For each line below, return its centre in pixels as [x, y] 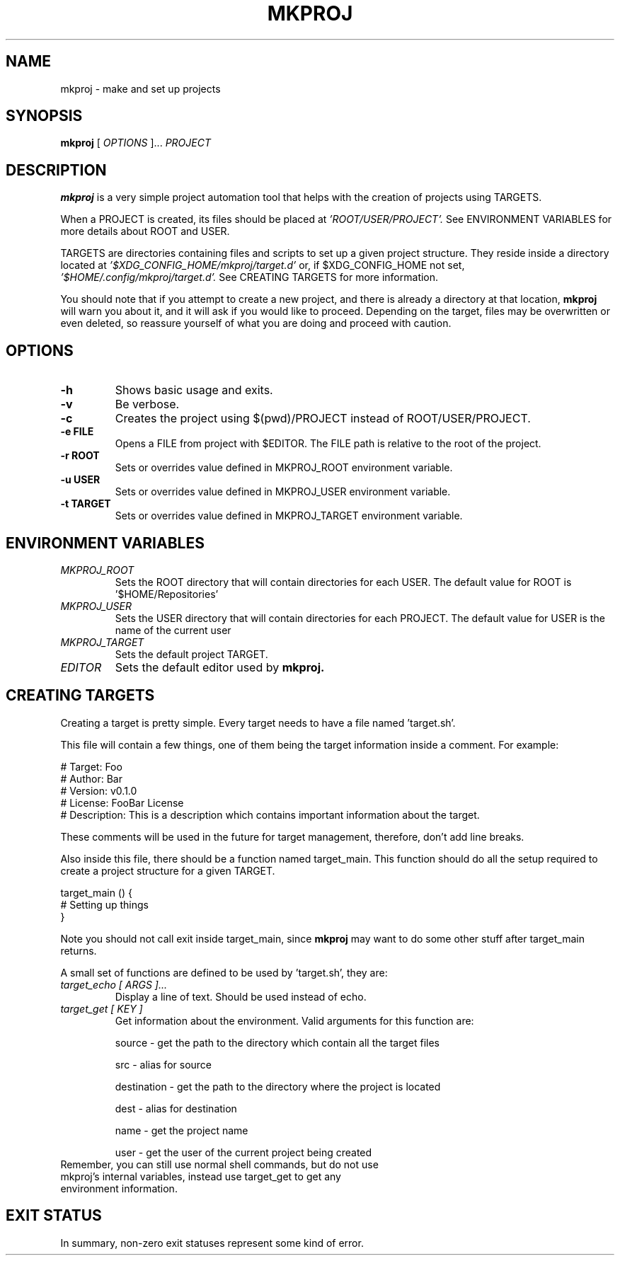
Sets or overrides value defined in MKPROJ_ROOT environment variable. [284, 468]
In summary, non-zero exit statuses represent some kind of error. [212, 1243]
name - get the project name [182, 1130]
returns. [79, 950]
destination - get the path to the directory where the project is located [278, 1086]
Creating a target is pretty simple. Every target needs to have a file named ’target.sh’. [258, 722]
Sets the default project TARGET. [191, 654]
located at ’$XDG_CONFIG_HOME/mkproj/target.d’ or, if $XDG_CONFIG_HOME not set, [263, 265]
